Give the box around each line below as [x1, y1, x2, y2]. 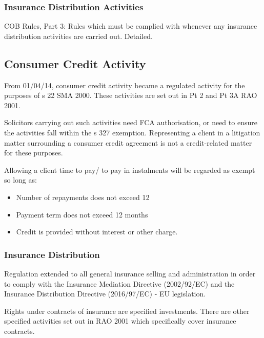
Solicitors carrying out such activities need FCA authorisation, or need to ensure [4, 117, 257, 128]
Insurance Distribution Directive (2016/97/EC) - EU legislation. [4, 288, 206, 299]
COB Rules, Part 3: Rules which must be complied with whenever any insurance [4, 21, 257, 31]
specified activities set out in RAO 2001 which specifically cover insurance [4, 315, 236, 326]
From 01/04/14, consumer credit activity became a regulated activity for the [4, 79, 245, 90]
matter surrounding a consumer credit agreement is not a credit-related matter [4, 137, 252, 148]
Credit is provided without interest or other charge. [16, 226, 178, 237]
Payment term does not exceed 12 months [16, 209, 148, 220]
